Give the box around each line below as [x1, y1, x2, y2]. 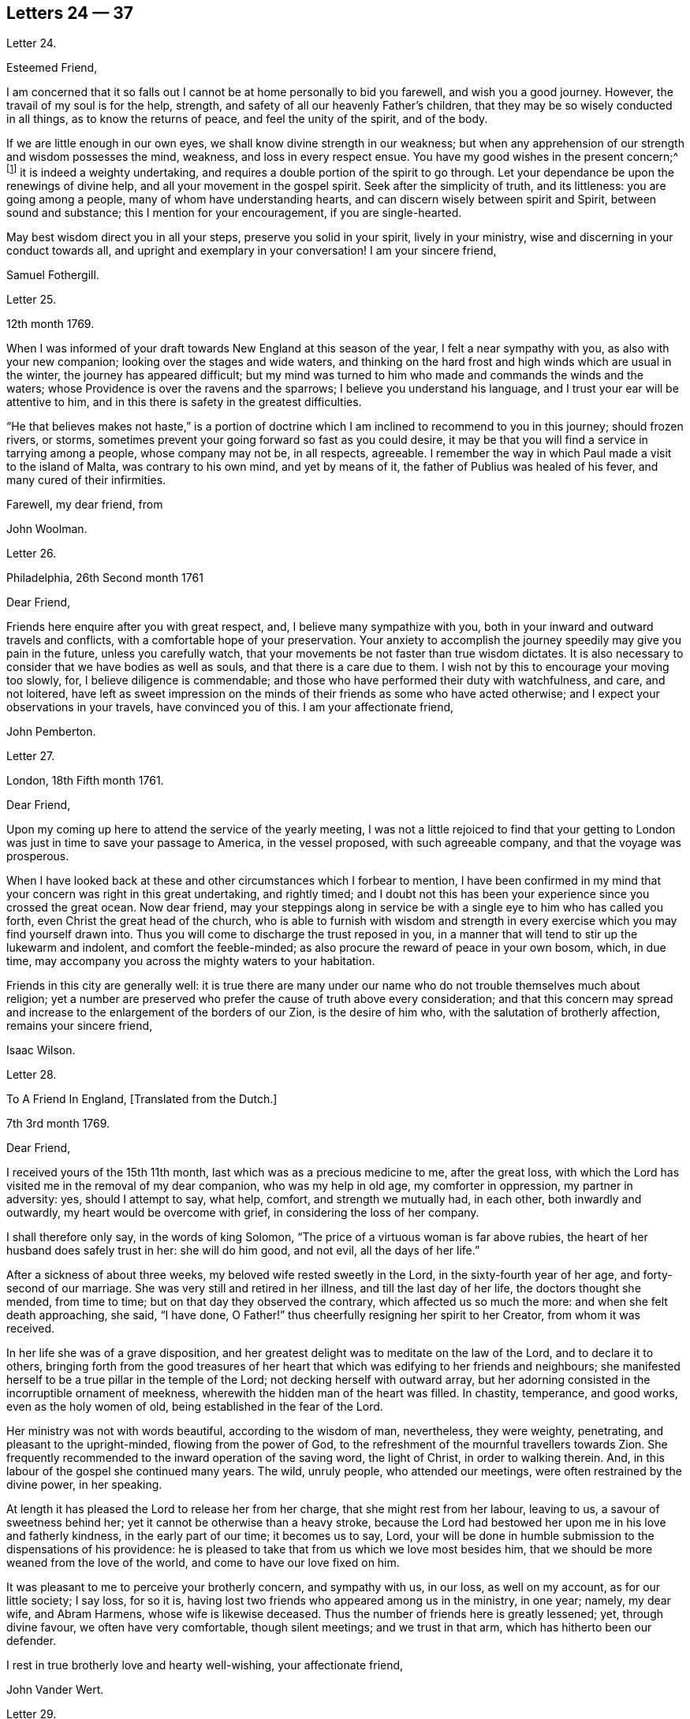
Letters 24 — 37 [6, 3, 133, 23]
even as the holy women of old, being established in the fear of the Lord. [6, 1400, 383, 1414]
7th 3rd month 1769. [6, 1117, 110, 1131]
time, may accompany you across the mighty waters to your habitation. [6, 954, 375, 968]
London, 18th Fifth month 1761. [6, 774, 164, 788]
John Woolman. [6, 522, 88, 536]
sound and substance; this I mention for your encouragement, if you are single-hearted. [6, 206, 462, 220]
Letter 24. [6, 36, 57, 50]
